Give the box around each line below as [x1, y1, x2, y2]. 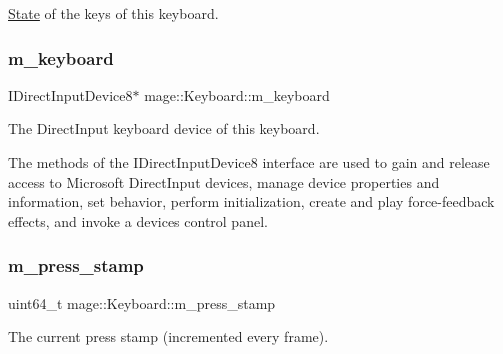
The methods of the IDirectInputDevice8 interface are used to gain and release [8, 152, 490, 172]
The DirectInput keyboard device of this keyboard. [8, 118, 320, 139]
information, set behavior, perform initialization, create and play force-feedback [8, 191, 495, 212]
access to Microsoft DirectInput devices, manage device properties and [8, 171, 440, 192]
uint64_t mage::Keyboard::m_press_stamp [8, 292, 276, 313]
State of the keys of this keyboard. [8, 3, 219, 23]
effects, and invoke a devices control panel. [8, 210, 268, 231]
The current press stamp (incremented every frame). [8, 326, 329, 347]
